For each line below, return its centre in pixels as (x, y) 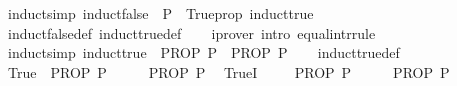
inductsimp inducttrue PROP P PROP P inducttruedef (203, 52)
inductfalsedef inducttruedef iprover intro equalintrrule (191, 32)
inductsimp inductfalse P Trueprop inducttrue (160, 13)
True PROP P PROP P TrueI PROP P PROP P (228, 71)
